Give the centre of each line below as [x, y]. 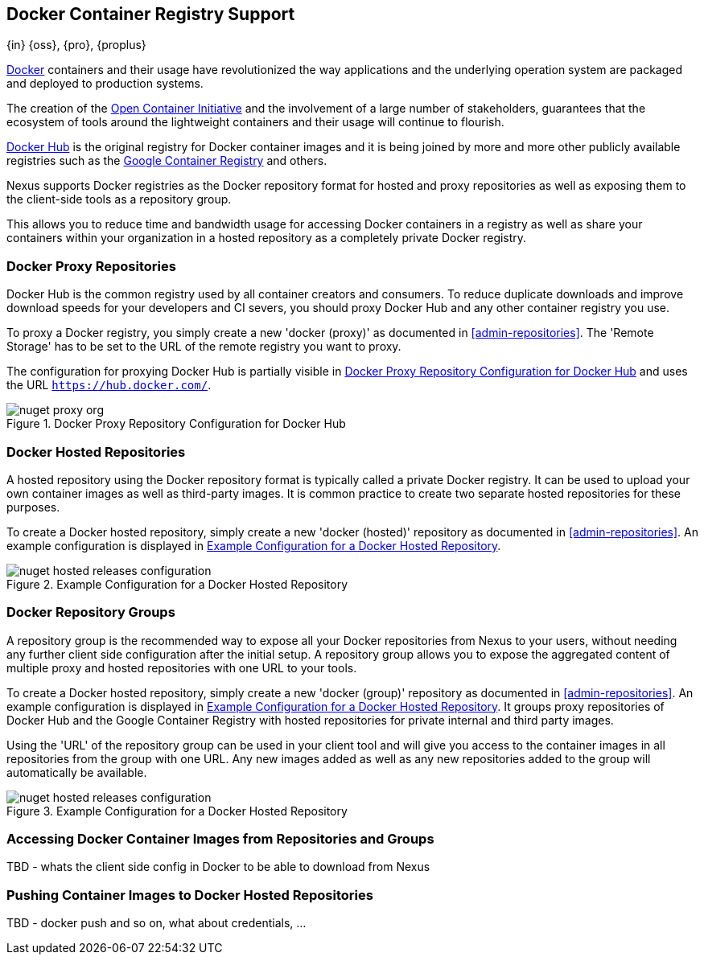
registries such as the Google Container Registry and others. [167, 161]
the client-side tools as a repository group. [119, 199]
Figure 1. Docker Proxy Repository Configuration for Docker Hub [176, 424]
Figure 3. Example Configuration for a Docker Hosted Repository [177, 811]
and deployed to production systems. [105, 84]
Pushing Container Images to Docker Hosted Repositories [190, 895]
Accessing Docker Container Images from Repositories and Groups [220, 839]
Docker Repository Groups [91, 612]
